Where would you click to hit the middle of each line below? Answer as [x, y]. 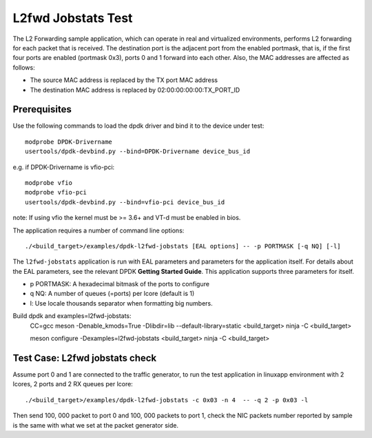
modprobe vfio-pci [56, 192]
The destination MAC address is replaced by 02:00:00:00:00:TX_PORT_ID [135, 90]
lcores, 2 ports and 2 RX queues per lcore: [73, 384]
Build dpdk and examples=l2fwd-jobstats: [72, 316]
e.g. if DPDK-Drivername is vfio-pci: [64, 167]
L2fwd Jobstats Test [73, 18]
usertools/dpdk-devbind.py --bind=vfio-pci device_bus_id [125, 202]
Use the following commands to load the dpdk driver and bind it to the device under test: [138, 126]
